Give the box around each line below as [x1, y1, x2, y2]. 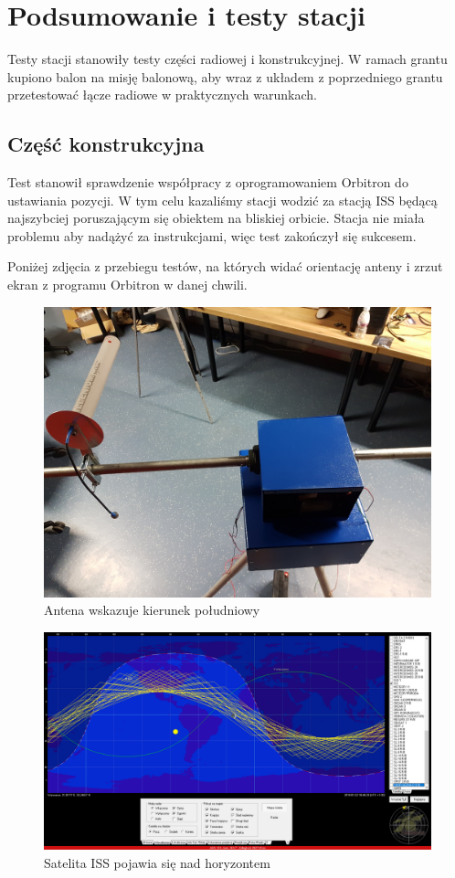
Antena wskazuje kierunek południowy [44, 600, 260, 619]
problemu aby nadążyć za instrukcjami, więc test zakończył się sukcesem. [7, 226, 417, 245]
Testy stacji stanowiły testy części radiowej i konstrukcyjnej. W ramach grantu [7, 49, 448, 69]
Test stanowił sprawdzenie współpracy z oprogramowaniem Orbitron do [7, 173, 408, 192]
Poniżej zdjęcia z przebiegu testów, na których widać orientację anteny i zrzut [7, 257, 443, 276]
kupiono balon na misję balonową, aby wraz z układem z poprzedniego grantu [7, 67, 443, 86]
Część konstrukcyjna [7, 130, 205, 158]
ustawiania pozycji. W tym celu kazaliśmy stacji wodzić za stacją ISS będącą [7, 190, 438, 209]
